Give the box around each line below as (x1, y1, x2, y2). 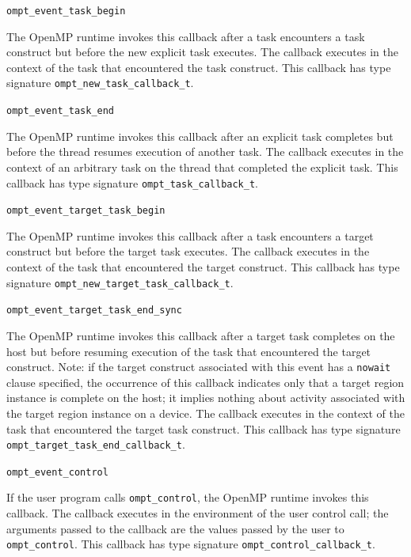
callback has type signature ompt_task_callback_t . (6, 174, 259, 191)
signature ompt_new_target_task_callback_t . (6, 274, 234, 290)
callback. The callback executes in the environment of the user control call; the (6, 505, 389, 521)
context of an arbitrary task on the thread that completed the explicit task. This (6, 158, 398, 175)
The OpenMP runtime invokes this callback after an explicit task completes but (6, 127, 394, 144)
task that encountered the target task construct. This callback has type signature (6, 420, 401, 437)
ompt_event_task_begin (6, 6, 126, 17)
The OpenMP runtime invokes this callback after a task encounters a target (6, 227, 374, 244)
